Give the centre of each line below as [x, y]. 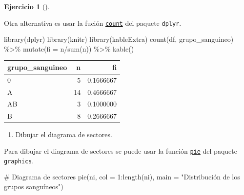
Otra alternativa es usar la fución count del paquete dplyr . [93, 23]
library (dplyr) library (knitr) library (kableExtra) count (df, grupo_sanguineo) [119, 39]
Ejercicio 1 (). [27, 6]
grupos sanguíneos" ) [34, 186]
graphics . [19, 160]
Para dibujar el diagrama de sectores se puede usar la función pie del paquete [121, 151]
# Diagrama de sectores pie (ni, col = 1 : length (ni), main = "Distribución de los [122, 177]
